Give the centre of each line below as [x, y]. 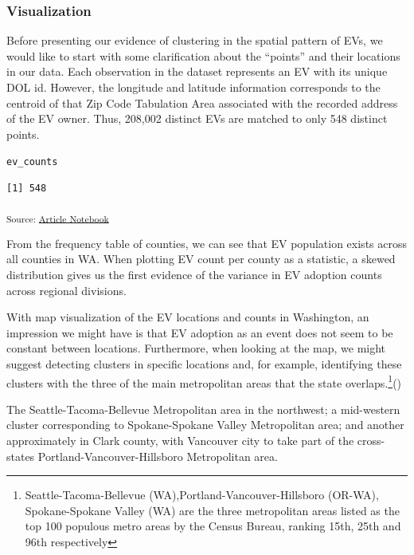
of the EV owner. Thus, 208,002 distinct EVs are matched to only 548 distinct [197, 118]
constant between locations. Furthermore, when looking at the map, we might [196, 348]
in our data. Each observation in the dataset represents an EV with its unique [197, 71]
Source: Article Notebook [58, 218]
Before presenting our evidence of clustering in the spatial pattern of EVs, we [195, 40]
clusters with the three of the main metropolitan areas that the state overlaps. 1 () [204, 381]
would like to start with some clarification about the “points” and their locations [203, 55]
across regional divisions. [66, 290]
